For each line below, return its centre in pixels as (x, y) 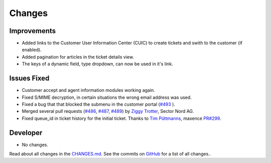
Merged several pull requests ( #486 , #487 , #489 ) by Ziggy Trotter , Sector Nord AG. (108, 111)
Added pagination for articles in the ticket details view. (78, 57)
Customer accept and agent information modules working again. (88, 90)
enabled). (32, 50)
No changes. (35, 144)
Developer (26, 133)
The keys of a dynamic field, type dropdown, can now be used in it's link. (97, 64)
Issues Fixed (29, 78)
